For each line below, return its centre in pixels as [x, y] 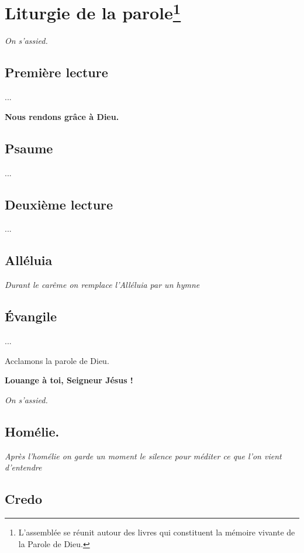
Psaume [29, 148]
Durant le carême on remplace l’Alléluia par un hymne [102, 285]
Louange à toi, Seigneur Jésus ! [69, 380]
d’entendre [23, 467]
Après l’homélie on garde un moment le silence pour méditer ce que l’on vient [143, 456]
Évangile [31, 316]
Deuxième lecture [59, 204]
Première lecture [56, 72]
